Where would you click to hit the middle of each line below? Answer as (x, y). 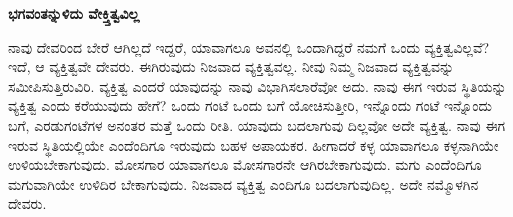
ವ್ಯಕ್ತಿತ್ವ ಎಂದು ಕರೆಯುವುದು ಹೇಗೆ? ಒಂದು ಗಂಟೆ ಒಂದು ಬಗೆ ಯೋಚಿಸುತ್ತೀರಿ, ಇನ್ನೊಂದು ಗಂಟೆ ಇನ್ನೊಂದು (250, 105)
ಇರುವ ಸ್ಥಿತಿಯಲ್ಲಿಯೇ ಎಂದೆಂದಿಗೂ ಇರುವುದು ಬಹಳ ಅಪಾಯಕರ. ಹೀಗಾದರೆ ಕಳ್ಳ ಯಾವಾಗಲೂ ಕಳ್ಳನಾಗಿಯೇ (253, 144)
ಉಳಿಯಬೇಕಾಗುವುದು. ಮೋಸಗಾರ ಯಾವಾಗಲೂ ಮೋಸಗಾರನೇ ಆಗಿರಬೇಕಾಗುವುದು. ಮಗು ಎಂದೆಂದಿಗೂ (245, 164)
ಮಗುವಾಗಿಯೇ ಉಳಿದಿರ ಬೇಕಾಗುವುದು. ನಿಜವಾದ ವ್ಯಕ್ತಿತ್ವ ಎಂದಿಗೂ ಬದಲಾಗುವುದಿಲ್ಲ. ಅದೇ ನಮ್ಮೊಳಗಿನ (243, 183)
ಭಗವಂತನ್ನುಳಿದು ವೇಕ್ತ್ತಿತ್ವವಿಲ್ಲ (74, 13)
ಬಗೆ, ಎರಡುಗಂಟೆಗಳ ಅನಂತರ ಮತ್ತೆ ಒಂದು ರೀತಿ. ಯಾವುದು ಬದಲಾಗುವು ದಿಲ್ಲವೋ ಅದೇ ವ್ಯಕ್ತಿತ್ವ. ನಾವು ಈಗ (257, 124)
